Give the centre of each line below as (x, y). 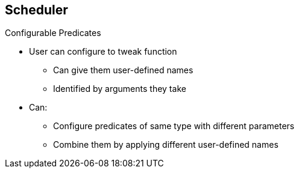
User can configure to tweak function (103, 52)
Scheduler (36, 10)
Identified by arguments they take (120, 89)
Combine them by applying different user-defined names (166, 145)
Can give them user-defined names (123, 70)
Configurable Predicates (53, 33)
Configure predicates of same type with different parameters (174, 126)
